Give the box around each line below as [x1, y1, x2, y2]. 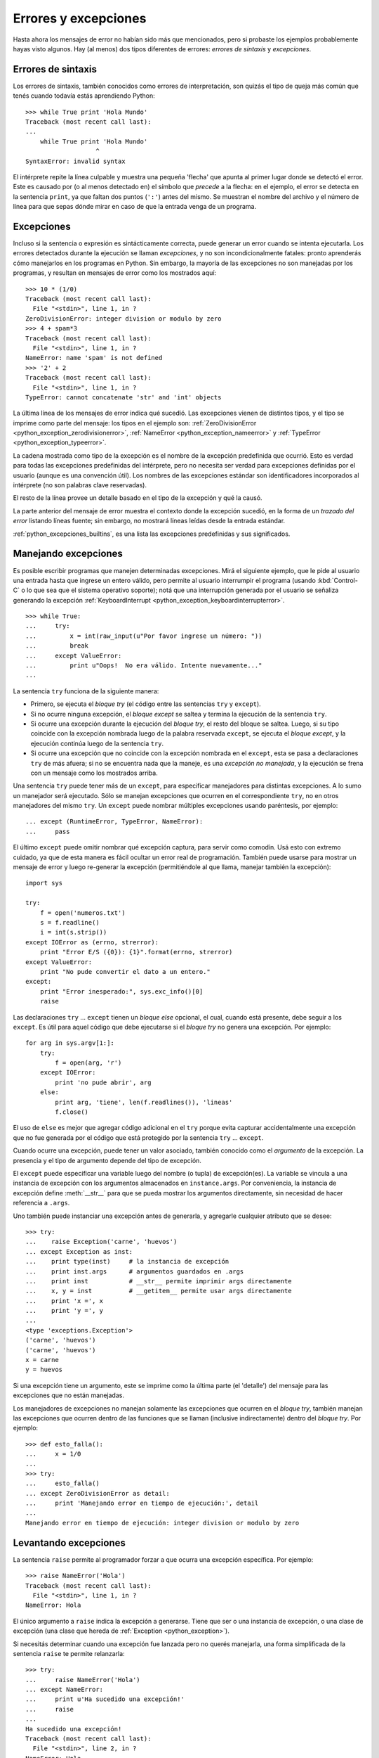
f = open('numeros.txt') [39, 909, 126, 917]
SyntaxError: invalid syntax [25, 157, 126, 165]
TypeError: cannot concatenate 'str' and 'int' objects [25, 393, 222, 401]
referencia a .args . [13, 1199, 70, 1207]
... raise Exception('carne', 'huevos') [25, 1238, 178, 1246]
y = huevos [25, 1366, 63, 1374]
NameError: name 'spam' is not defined [25, 354, 163, 362]
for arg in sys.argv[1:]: [25, 1039, 115, 1047]
